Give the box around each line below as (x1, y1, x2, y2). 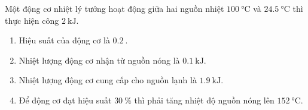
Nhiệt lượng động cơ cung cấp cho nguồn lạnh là (19, 74, 197, 86)
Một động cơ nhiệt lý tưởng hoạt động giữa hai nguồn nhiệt (5, 2, 224, 14)
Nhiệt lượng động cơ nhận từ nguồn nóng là (19, 54, 180, 66)
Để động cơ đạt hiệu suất (19, 93, 112, 106)
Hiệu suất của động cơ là (19, 34, 110, 46)
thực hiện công (5, 14, 59, 26)
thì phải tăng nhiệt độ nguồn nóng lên (134, 93, 275, 106)
